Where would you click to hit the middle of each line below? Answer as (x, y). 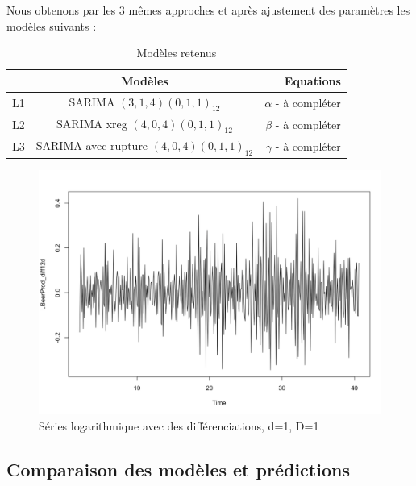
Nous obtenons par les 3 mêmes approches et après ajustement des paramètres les (208, 10)
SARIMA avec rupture (92, 145)
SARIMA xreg (92, 123)
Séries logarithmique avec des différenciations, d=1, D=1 (179, 425)
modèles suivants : (52, 25)
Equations (312, 80)
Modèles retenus (177, 53)
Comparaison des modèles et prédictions (178, 469)
